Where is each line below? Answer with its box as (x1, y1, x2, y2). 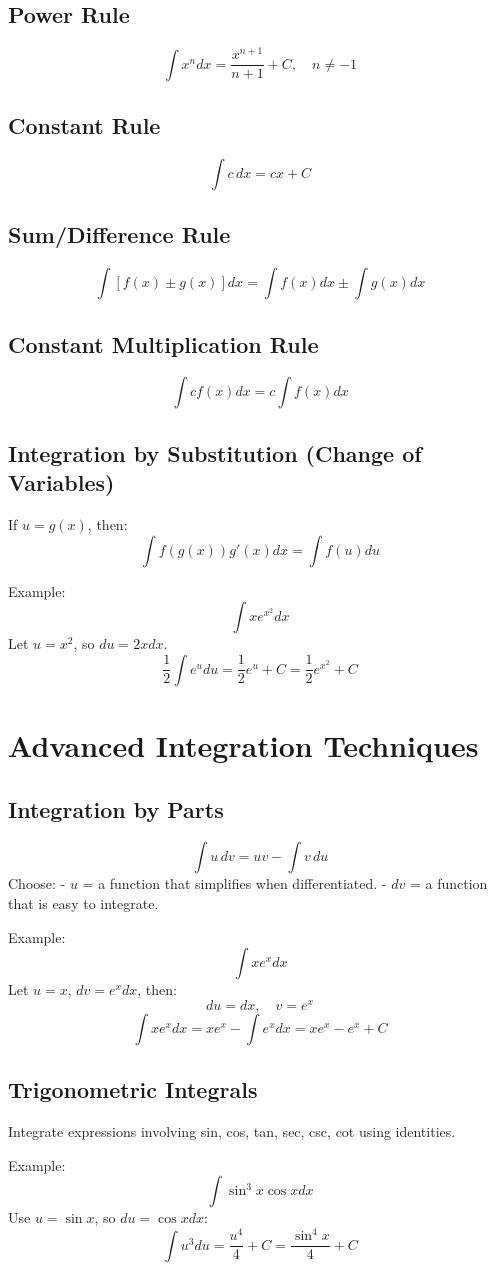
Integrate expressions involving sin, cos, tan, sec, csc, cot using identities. (8, 1120, 456, 1141)
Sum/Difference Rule (8, 219, 231, 250)
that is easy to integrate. (8, 892, 159, 913)
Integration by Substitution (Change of (8, 437, 422, 468)
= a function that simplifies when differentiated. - (82, 873, 387, 894)
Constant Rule (8, 110, 161, 141)
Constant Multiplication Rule (8, 328, 319, 359)
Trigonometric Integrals (8, 1074, 258, 1105)
